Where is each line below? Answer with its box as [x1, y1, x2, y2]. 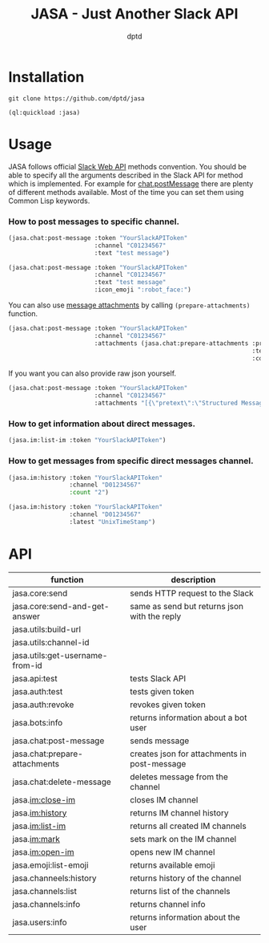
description [171, 574, 216, 585]
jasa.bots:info [12, 717, 63, 728]
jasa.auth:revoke [12, 699, 74, 710]
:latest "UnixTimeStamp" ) [69, 518, 156, 526]
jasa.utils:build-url [12, 624, 82, 635]
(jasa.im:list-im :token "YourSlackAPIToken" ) [8, 437, 167, 445]
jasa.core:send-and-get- [12, 600, 110, 612]
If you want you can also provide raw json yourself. [8, 368, 177, 378]
